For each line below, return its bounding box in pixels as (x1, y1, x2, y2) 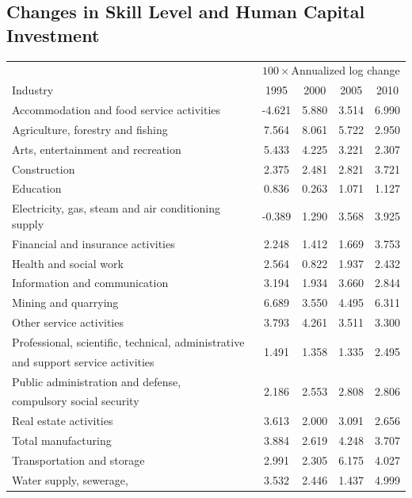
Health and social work (12, 255, 124, 271)
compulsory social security (12, 393, 139, 409)
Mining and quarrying (12, 294, 119, 311)
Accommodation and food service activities (12, 102, 221, 118)
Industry (12, 82, 54, 98)
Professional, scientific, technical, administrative (12, 333, 245, 350)
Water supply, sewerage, (12, 471, 128, 488)
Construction (12, 160, 75, 177)
